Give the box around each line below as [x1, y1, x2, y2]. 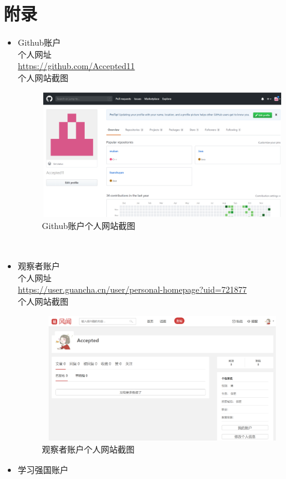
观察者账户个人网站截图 [41, 442, 135, 455]
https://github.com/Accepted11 [17, 59, 135, 72]
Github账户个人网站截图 [41, 219, 136, 231]
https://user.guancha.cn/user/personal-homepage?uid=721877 [17, 283, 247, 296]
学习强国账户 [17, 463, 68, 475]
